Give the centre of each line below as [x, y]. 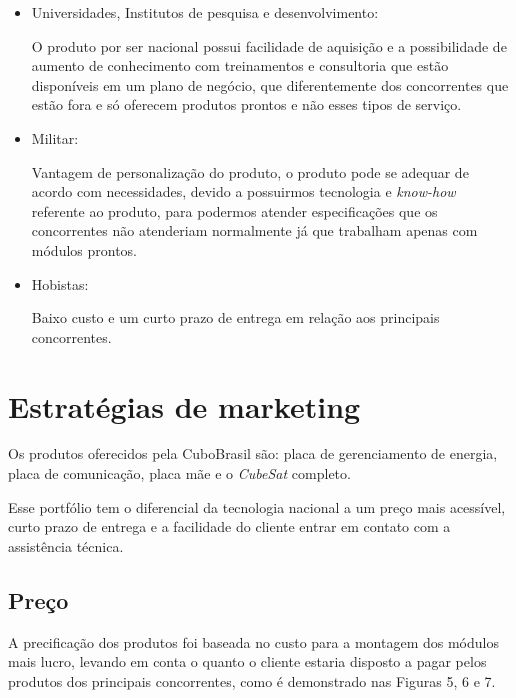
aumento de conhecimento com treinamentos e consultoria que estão [240, 65]
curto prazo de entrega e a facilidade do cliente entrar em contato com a [229, 526]
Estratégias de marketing [184, 405]
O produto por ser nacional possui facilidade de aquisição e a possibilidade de [269, 45]
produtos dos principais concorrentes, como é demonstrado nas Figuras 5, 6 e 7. [252, 680]
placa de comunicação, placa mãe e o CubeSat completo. [179, 473]
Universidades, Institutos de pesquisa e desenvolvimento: [205, 12]
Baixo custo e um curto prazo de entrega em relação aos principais [235, 317]
